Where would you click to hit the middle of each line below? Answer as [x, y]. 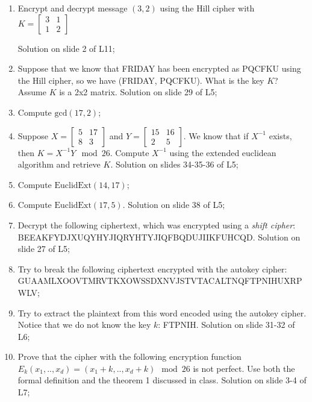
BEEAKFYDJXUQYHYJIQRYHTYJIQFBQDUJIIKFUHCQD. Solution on [159, 237]
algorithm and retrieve [59, 164]
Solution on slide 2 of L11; [66, 48]
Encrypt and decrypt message [73, 8]
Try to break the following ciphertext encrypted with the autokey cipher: [152, 269]
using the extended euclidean [223, 152]
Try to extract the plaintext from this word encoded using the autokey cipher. [162, 312]
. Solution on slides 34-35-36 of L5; [174, 164]
